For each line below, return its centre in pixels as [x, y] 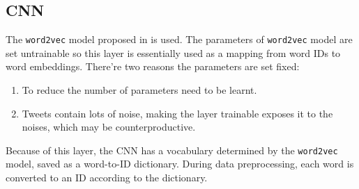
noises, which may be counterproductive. [109, 127]
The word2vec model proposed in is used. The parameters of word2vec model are [179, 39]
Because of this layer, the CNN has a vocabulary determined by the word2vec [172, 150]
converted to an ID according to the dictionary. [107, 178]
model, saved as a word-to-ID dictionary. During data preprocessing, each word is [180, 164]
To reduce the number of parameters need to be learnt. [139, 90]
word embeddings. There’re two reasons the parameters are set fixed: [153, 66]
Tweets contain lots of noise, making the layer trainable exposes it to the [177, 113]
